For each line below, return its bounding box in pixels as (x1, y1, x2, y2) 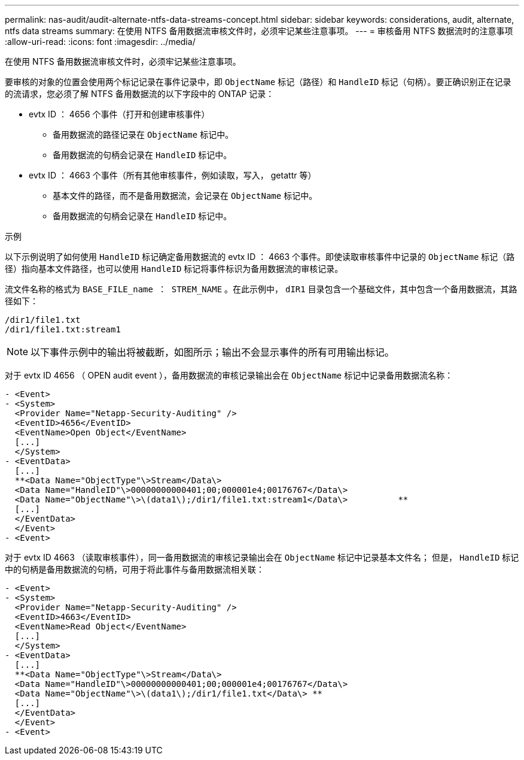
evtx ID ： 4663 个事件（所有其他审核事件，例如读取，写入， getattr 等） (29, 170, 316, 180)
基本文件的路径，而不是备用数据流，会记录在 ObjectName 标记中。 (53, 190, 318, 201)
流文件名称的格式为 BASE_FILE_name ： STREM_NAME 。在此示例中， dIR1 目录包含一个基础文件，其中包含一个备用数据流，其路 (5, 284, 517, 294)
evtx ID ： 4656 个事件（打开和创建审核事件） (29, 109, 210, 119)
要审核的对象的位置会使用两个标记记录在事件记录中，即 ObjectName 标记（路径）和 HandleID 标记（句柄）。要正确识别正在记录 (5, 77, 511, 87)
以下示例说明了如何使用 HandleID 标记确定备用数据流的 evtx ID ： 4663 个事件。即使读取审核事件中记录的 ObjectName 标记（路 (5, 252, 515, 262)
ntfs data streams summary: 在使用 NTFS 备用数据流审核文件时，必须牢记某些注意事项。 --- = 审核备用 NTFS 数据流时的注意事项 (5, 26, 513, 36)
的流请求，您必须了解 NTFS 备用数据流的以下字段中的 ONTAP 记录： (5, 89, 275, 99)
